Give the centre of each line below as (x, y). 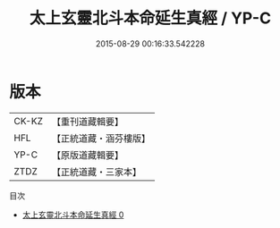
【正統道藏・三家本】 (96, 172)
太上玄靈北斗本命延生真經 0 (73, 215)
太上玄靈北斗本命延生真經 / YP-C (150, 18)
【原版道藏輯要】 (87, 155)
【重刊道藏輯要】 (87, 122)
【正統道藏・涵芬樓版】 (101, 138)
